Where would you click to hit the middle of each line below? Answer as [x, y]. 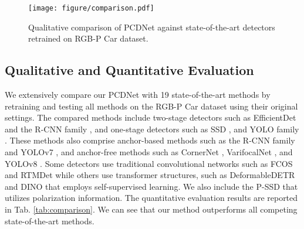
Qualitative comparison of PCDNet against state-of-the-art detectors [152, 27]
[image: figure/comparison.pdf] [91, 8]
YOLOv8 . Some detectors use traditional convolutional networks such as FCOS [149, 163]
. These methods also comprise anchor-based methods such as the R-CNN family [150, 140]
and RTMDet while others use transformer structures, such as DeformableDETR [150, 175]
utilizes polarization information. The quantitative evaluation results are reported [151, 198]
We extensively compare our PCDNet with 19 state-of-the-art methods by [138, 95]
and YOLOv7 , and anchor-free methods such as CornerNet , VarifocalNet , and [149, 152]
